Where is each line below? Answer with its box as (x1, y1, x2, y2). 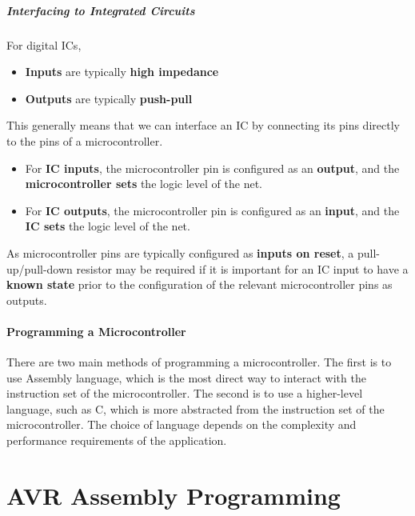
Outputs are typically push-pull (25, 90, 193, 106)
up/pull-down (6, 260, 73, 277)
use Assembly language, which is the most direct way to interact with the (6, 369, 366, 386)
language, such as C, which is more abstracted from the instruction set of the (6, 400, 385, 417)
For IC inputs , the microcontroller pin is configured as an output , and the (25, 159, 400, 176)
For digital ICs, (6, 36, 82, 53)
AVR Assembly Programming (6, 478, 341, 511)
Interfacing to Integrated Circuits (6, 2, 195, 18)
